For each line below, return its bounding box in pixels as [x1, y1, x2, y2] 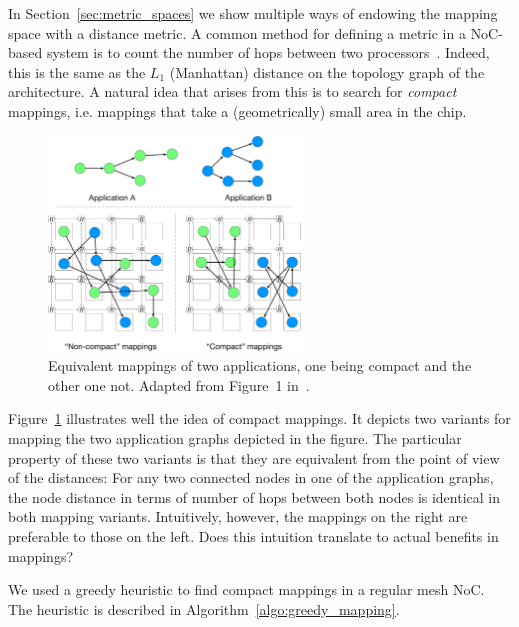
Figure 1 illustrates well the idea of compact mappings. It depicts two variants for [8, 408, 511, 429]
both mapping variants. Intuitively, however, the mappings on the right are [8, 506, 468, 527]
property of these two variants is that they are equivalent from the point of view [8, 447, 500, 468]
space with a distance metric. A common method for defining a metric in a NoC [8, 22, 499, 43]
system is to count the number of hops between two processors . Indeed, [46, 42, 490, 63]
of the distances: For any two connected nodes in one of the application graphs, [8, 467, 494, 488]
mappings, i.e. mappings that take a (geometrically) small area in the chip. [8, 100, 467, 121]
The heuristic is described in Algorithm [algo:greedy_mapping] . [8, 598, 400, 619]
